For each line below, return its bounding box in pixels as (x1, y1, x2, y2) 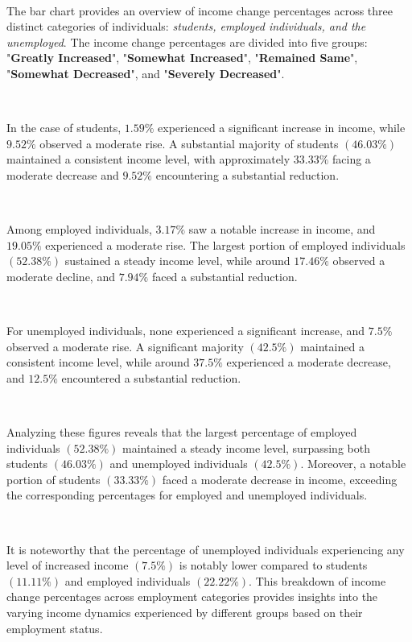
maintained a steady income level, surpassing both (122, 439, 370, 456)
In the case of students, (6, 119, 122, 136)
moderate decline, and (6, 267, 115, 284)
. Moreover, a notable (300, 455, 406, 472)
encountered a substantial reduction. (61, 369, 241, 386)
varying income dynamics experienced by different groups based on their (6, 604, 363, 620)
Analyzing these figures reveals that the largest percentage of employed (6, 424, 357, 441)
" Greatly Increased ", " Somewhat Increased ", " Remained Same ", (6, 49, 358, 66)
